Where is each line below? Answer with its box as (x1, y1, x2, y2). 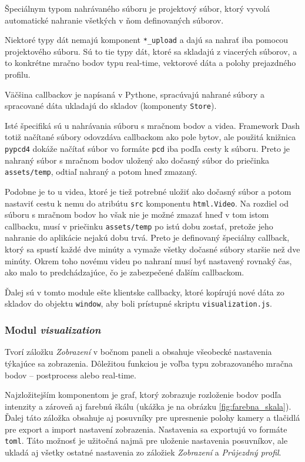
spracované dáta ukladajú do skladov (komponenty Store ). (5, 99, 217, 112)
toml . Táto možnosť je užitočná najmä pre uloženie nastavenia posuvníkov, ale (5, 434, 288, 447)
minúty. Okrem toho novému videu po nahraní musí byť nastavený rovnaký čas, (5, 254, 292, 267)
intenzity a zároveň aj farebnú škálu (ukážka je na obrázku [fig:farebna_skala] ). (5, 400, 291, 412)
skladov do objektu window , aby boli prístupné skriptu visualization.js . (5, 297, 273, 310)
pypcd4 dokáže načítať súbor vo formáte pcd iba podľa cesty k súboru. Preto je (5, 142, 290, 155)
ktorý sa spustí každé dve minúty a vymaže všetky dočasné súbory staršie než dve (5, 243, 300, 255)
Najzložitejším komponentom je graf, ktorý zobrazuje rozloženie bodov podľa (5, 388, 281, 401)
